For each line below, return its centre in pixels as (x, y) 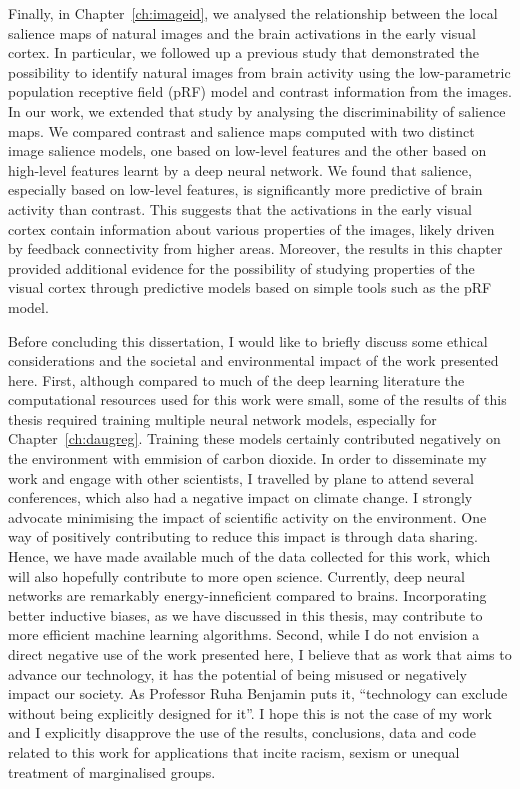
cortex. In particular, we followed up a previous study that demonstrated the (244, 52)
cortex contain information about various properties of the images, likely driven (251, 228)
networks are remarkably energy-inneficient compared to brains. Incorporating (247, 595)
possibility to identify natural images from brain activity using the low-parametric (259, 71)
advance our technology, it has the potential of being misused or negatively (237, 673)
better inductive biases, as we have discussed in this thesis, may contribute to (245, 614)
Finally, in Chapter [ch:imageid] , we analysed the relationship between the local (253, 13)
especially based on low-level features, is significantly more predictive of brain (245, 189)
